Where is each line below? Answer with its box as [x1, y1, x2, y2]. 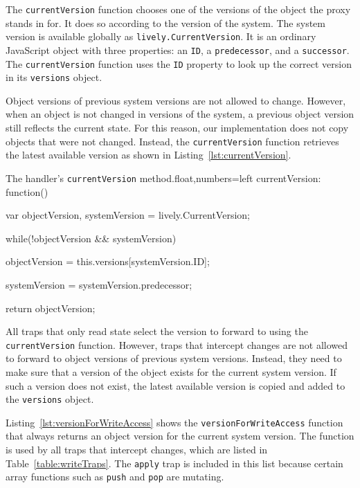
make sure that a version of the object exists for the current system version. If [6, 364, 336, 379]
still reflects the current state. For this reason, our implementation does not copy [6, 120, 349, 135]
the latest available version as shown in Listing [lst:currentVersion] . [6, 147, 291, 162]
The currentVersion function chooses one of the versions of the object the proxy [6, 2, 351, 16]
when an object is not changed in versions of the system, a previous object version [6, 107, 354, 121]
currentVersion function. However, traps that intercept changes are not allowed [6, 337, 348, 352]
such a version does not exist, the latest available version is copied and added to [6, 378, 345, 392]
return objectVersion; [6, 300, 96, 315]
